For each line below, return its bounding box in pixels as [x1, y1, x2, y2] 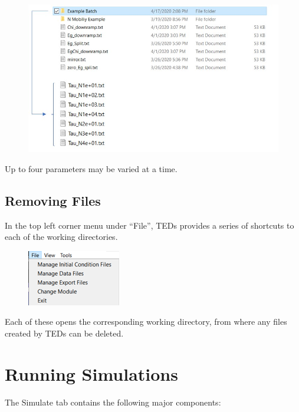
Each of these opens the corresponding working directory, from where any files [5, 315, 287, 328]
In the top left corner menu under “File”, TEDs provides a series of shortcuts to [5, 219, 294, 231]
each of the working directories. [5, 230, 118, 243]
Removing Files [5, 191, 101, 209]
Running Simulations [5, 361, 178, 385]
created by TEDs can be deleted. [5, 327, 124, 339]
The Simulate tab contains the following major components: [5, 395, 221, 408]
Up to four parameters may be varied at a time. [5, 162, 178, 174]
